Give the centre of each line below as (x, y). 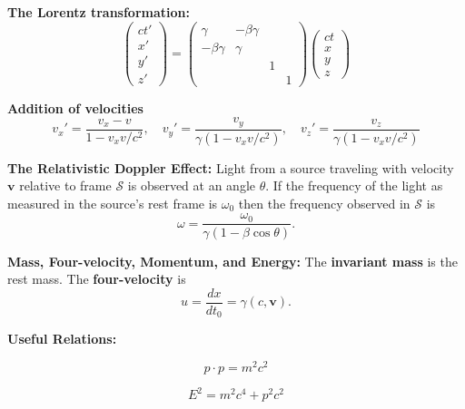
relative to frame (65, 185)
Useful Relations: (62, 339)
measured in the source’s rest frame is (113, 203)
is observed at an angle (191, 185)
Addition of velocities (75, 107)
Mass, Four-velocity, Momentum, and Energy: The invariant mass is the (232, 261)
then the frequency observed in (324, 203)
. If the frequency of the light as (354, 185)
